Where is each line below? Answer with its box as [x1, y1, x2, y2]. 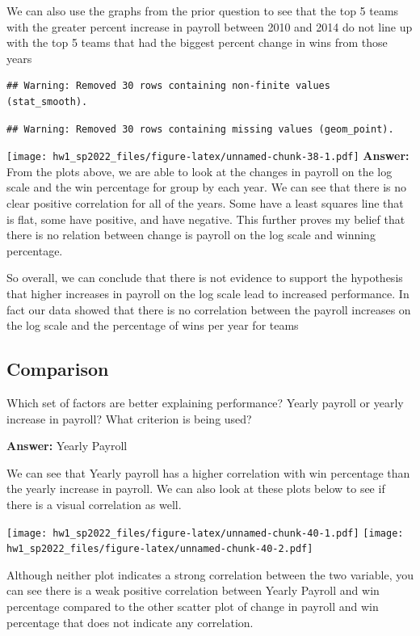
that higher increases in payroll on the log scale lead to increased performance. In [6, 284, 409, 301]
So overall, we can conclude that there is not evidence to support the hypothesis [6, 269, 403, 286]
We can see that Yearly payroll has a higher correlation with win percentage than [6, 464, 410, 481]
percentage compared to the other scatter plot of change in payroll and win [6, 598, 379, 615]
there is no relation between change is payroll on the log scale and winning [6, 226, 376, 243]
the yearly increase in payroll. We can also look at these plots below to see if [6, 480, 385, 497]
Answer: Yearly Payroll [6, 437, 128, 454]
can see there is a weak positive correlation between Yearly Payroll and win [6, 582, 380, 599]
